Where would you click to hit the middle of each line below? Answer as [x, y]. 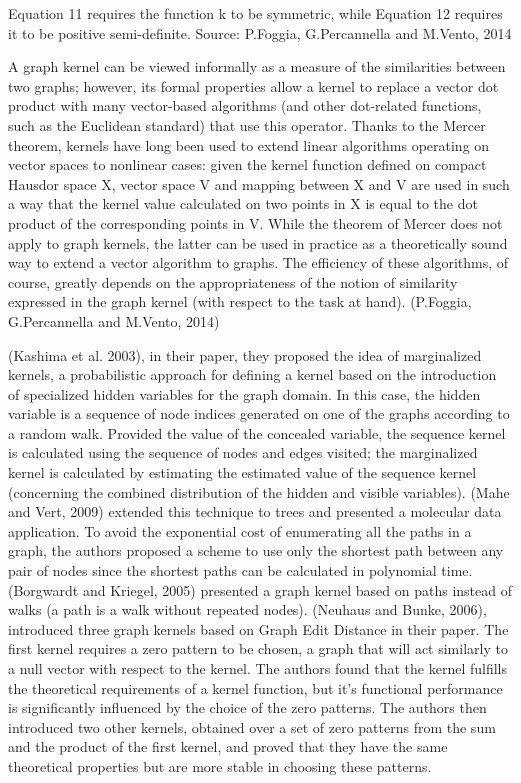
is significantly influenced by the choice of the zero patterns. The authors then [247, 707]
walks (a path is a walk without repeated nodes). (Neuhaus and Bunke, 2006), [247, 609]
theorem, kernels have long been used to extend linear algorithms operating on [249, 144]
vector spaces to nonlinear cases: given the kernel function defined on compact [247, 164]
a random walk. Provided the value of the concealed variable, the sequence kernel [257, 432]
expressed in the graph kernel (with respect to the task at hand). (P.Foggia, [240, 301]
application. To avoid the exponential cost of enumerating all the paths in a [240, 530]
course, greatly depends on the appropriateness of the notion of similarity [233, 281]
